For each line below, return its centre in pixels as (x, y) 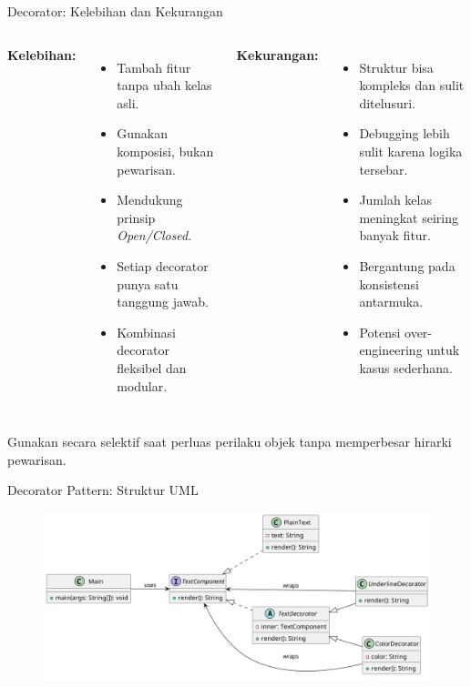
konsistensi (389, 283)
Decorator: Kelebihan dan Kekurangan (115, 11)
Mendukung (150, 200)
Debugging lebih (404, 133)
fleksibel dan (152, 367)
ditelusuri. (387, 102)
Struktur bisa (396, 67)
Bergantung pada (407, 265)
